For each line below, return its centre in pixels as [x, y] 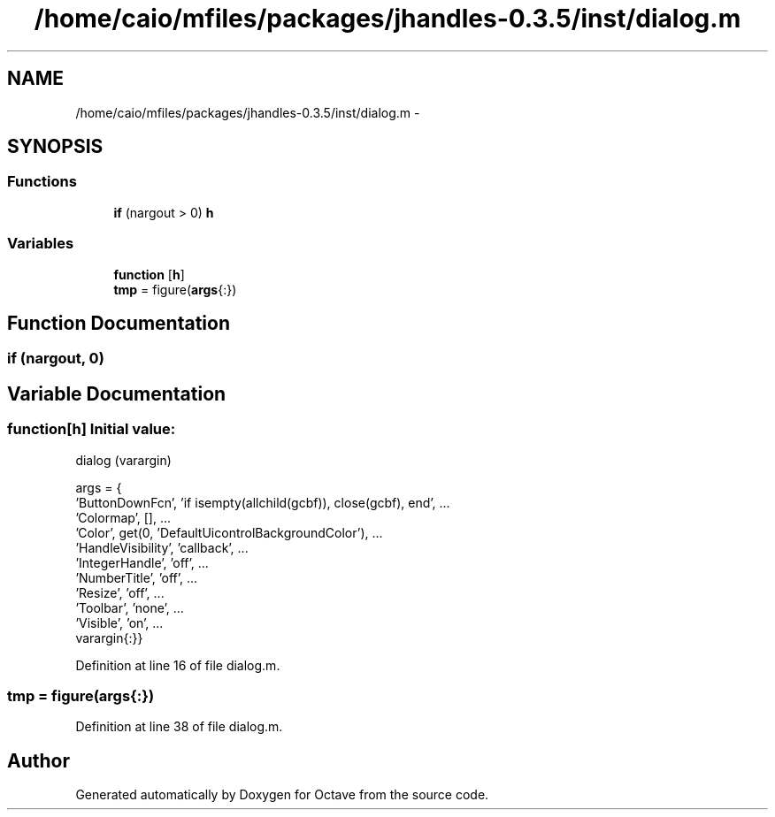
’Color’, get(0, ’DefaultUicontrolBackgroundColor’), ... [229, 532]
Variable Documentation [117, 393]
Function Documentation [119, 323]
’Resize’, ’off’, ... [120, 592]
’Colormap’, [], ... [123, 517]
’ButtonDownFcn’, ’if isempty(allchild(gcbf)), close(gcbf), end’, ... [263, 502]
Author [38, 760]
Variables [41, 244]
